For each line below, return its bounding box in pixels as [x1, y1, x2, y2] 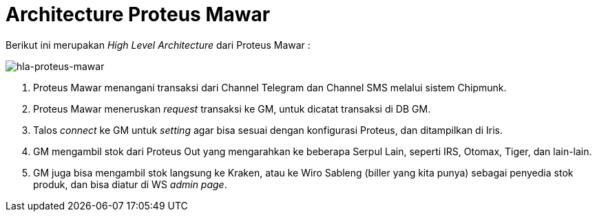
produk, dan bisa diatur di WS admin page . [33, 178, 227, 190]
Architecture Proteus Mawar [6, 3, 271, 26]
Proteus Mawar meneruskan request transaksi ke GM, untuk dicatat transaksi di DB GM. [33, 102, 431, 115]
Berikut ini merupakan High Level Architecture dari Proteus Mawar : [6, 38, 311, 51]
